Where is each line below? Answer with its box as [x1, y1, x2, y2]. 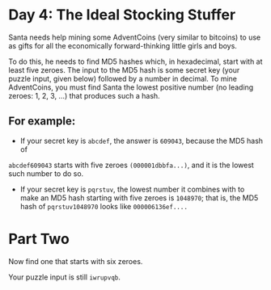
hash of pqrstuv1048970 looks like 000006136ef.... [19, 201, 188, 211]
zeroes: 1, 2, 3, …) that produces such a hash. [8, 90, 160, 100]
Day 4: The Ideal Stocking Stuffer [8, 6, 236, 24]
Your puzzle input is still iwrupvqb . [8, 272, 121, 282]
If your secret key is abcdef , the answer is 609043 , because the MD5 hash [19, 136, 264, 145]
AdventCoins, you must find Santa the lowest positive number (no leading [8, 82, 254, 92]
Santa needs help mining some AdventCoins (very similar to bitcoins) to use [8, 32, 261, 42]
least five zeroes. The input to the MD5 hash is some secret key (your [8, 65, 240, 74]
